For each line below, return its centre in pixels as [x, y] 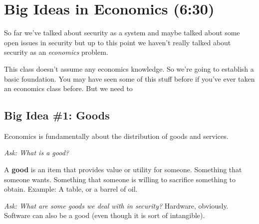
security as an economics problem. [56, 52]
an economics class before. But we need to [68, 88]
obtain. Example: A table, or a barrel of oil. [71, 189]
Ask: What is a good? [36, 153]
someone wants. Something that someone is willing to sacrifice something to [120, 179]
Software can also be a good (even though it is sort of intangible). [105, 215]
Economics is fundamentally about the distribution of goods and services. [116, 136]
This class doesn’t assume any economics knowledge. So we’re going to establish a [129, 68]
